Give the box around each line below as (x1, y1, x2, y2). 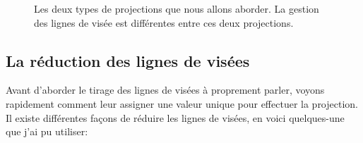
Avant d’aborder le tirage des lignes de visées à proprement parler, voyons (6, 82, 325, 97)
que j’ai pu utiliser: (6, 124, 88, 139)
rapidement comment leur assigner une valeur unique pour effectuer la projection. (6, 96, 358, 111)
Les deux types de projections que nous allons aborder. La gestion (34, 1, 319, 15)
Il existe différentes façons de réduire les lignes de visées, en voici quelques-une (6, 110, 345, 125)
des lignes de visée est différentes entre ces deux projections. (34, 15, 294, 30)
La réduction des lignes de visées (6, 49, 250, 71)
